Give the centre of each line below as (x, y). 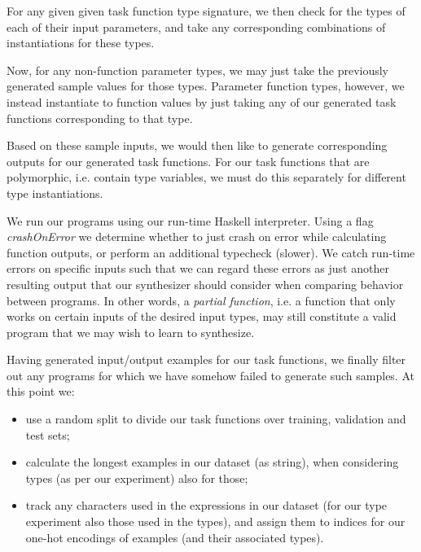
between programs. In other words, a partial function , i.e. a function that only (201, 300)
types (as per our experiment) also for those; (137, 478)
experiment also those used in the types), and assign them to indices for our (215, 521)
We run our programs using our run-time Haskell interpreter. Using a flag (190, 220)
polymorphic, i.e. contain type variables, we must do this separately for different (206, 177)
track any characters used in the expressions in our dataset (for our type (206, 505)
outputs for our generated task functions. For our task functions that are (188, 161)
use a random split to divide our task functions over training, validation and (216, 419)
